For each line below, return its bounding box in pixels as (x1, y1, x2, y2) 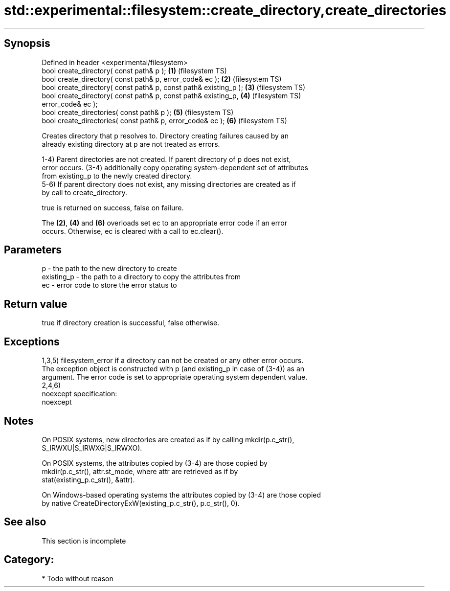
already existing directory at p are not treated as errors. (42, 139, 220, 148)
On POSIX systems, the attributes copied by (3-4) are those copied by (42, 458, 268, 467)
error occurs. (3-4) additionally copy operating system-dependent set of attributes (42, 163, 308, 172)
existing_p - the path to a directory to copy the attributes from (42, 273, 241, 281)
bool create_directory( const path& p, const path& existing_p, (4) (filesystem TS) (42, 91, 301, 100)
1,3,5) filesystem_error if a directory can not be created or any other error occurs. (42, 356, 304, 365)
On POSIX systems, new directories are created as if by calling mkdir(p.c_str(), (42, 435, 294, 444)
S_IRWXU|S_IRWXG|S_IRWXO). (42, 443, 142, 452)
